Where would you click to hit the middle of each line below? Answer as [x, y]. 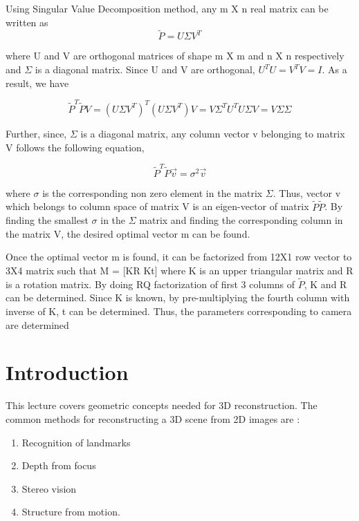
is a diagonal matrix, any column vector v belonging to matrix [213, 133]
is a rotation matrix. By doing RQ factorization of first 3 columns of [150, 284]
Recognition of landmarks [76, 442]
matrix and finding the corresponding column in [241, 220]
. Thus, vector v [307, 192]
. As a [334, 69]
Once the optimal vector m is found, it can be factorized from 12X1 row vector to [179, 257]
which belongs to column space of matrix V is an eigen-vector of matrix [157, 206]
